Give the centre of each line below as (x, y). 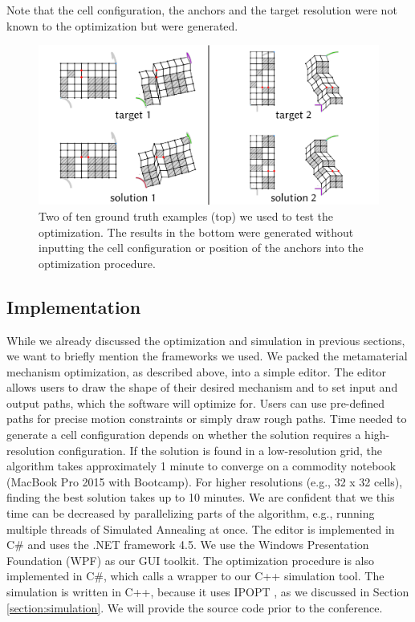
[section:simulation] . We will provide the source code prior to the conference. (195, 607)
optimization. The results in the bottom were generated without (196, 232)
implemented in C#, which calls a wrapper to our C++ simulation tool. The (195, 576)
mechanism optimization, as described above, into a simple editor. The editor (196, 371)
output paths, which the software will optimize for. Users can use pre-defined (196, 402)
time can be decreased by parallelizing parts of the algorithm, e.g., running (191, 513)
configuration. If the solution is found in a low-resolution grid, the (220, 450)
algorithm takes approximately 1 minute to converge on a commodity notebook (201, 466)
